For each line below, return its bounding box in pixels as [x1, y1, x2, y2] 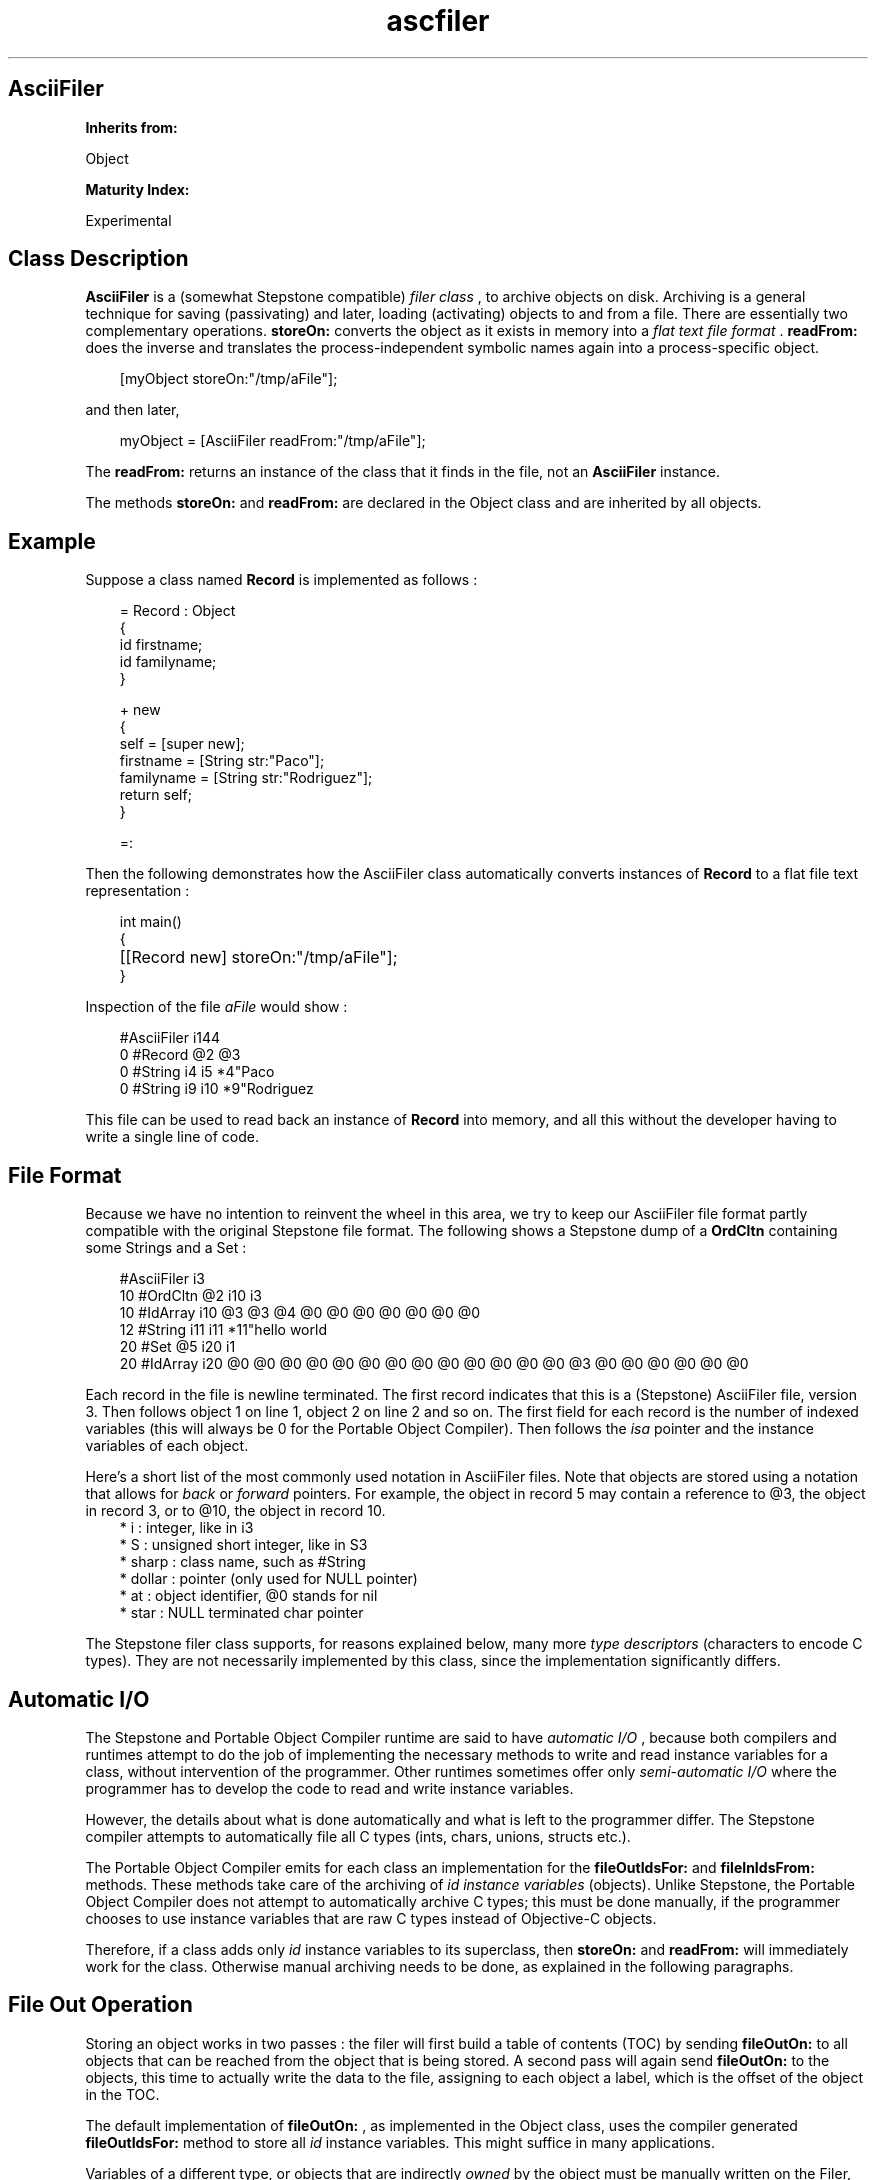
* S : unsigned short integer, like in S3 [119, 1536, 368, 1554]
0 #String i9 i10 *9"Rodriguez [119, 1080, 314, 1098]
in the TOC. [85, 2085, 160, 2103]
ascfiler [386, 4, 490, 38]
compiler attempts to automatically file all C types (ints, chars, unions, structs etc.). [85, 1827, 631, 1845]
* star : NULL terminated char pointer [119, 1604, 364, 1622]
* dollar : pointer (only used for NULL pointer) [119, 1570, 418, 1588]
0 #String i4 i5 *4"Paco [119, 1063, 275, 1081]
